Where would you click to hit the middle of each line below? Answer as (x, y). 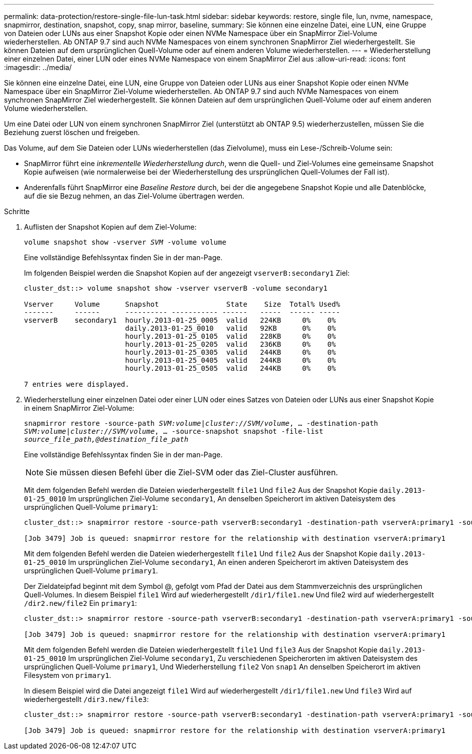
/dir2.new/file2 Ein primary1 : (80, 603)
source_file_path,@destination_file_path (106, 439)
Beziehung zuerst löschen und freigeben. (72, 132)
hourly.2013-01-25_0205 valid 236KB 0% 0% (230, 344)
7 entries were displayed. (77, 384)
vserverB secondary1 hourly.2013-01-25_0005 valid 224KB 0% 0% (180, 320)
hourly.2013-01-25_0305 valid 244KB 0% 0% (230, 352)
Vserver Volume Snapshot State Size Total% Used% (182, 304)
